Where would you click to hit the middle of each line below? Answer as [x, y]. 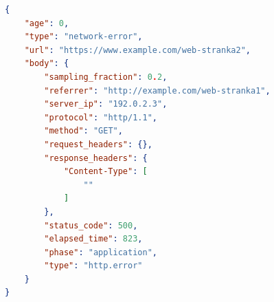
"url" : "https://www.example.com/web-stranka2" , [137, 50]
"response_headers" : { [96, 158]
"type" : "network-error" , [83, 37]
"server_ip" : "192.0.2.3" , [106, 104]
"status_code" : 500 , [91, 225]
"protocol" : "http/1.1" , [101, 117]
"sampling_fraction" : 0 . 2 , [106, 77]
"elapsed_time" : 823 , [93, 239]
